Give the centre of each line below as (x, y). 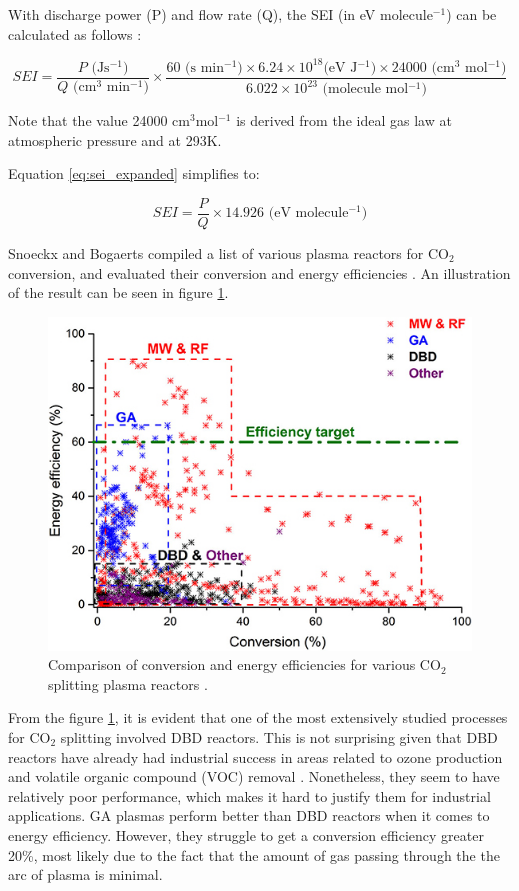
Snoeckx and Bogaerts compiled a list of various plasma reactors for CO (228, 252)
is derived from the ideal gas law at (344, 120)
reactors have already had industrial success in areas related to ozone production (255, 756)
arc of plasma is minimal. (85, 874)
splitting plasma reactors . (128, 683)
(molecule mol (365, 89)
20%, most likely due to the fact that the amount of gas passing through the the (254, 854)
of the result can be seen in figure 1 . (118, 292)
